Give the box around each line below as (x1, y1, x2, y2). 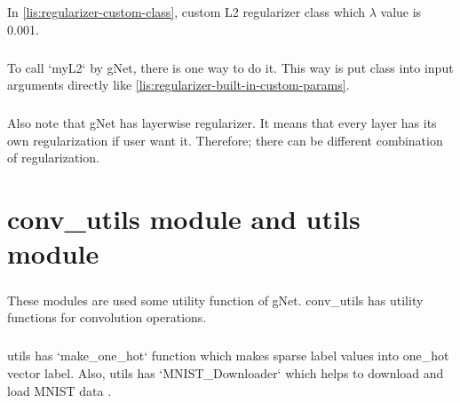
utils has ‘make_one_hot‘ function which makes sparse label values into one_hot (7, 346, 449, 365)
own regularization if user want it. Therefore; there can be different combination (7, 130, 443, 149)
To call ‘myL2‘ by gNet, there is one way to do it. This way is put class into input (7, 58, 454, 76)
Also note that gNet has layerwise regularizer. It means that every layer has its (7, 114, 437, 132)
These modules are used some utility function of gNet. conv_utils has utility (7, 290, 424, 309)
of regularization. (7, 148, 99, 167)
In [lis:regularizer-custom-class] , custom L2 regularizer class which (7, 3, 366, 20)
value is (380, 3, 422, 20)
